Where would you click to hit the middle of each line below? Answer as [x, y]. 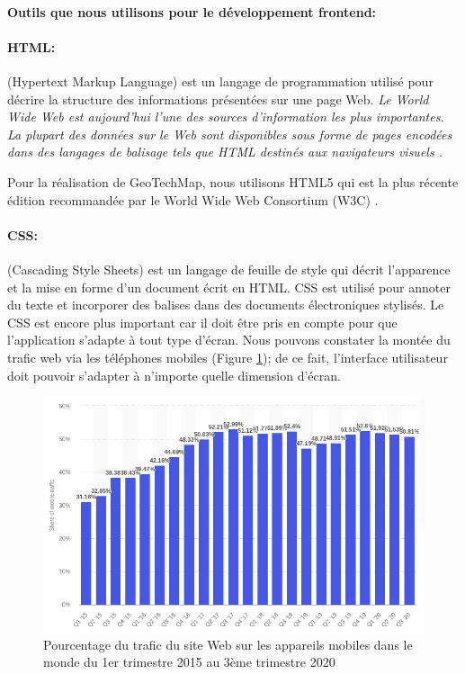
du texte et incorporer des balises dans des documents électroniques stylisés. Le [226, 305]
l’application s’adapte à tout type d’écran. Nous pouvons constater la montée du [229, 340]
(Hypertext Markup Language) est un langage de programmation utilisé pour [220, 81]
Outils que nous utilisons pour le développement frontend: [192, 11]
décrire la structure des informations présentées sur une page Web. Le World [218, 99]
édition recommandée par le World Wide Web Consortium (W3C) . [193, 199]
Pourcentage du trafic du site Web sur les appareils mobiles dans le [228, 644]
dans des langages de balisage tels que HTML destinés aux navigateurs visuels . [225, 152]
